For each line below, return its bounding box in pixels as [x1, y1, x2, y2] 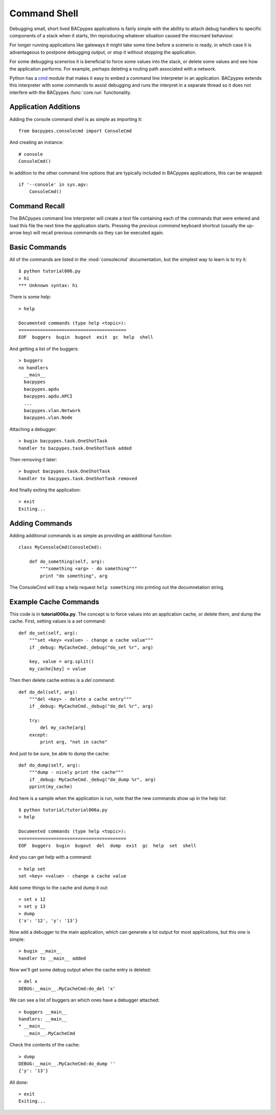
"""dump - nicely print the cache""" [29, 769, 124, 775]
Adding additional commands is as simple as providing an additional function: [9, 532, 172, 538]
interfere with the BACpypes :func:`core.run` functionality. [9, 89, 131, 96]
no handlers [18, 365, 49, 370]
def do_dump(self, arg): [18, 763, 81, 768]
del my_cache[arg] [40, 725, 86, 730]
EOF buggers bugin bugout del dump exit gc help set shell [18, 843, 197, 848]
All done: [9, 1079, 28, 1085]
